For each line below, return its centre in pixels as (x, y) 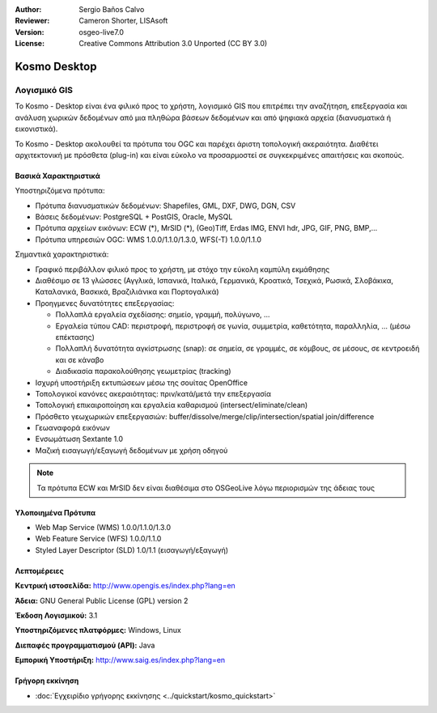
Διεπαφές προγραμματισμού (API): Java (85, 645)
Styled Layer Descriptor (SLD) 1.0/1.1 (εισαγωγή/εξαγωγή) (132, 550)
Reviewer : (32, 21)
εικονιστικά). (36, 129)
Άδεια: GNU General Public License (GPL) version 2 (102, 601)
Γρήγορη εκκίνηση (47, 681)
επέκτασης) (75, 337)
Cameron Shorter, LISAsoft (123, 21)
